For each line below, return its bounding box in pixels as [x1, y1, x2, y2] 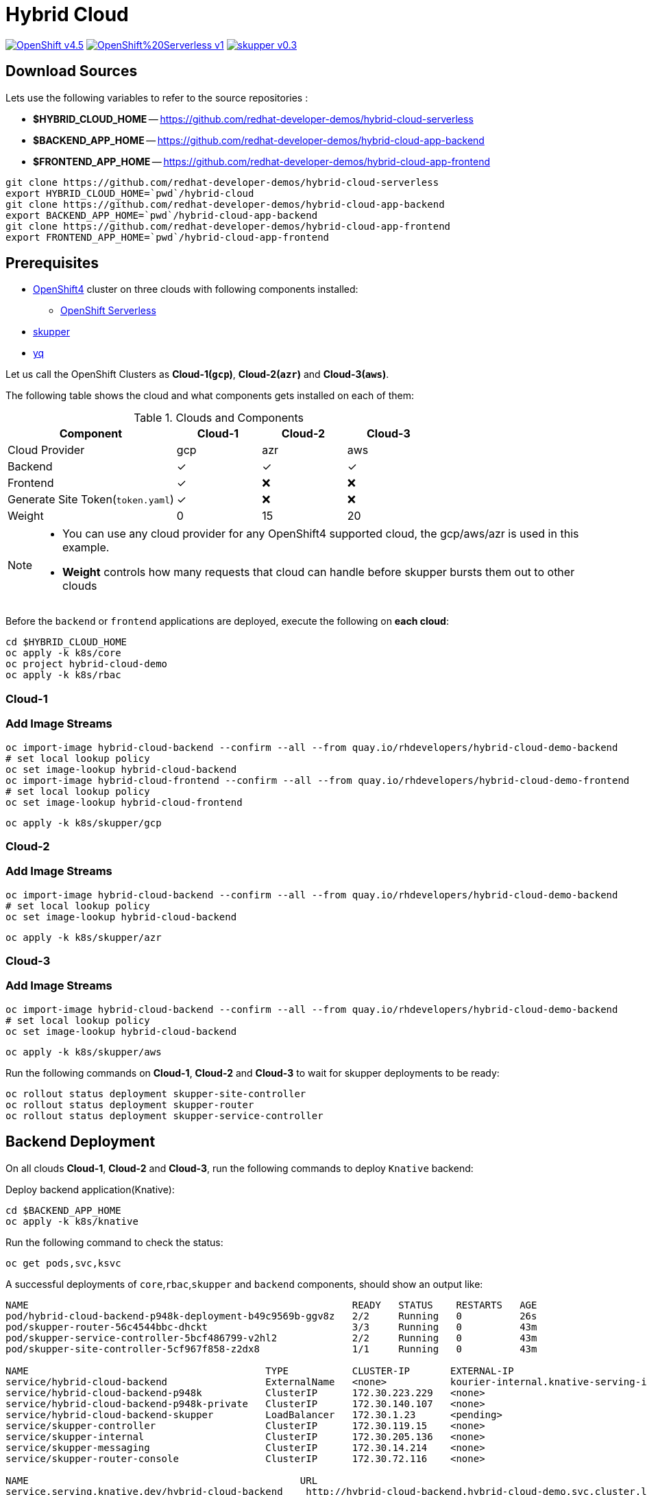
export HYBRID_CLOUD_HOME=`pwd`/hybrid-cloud [5, 187, 254, 199]
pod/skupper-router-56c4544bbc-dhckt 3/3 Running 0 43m [5, 1321, 537, 1332]
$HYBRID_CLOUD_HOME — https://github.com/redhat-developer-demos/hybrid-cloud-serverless [33, 112, 474, 125]
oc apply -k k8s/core [5, 647, 121, 659]
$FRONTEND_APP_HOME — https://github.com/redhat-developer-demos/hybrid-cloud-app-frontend [33, 155, 490, 167]
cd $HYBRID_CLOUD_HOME [5, 636, 127, 648]
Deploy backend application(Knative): [5, 1183, 175, 1195]
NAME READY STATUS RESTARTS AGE [5, 1299, 537, 1311]
